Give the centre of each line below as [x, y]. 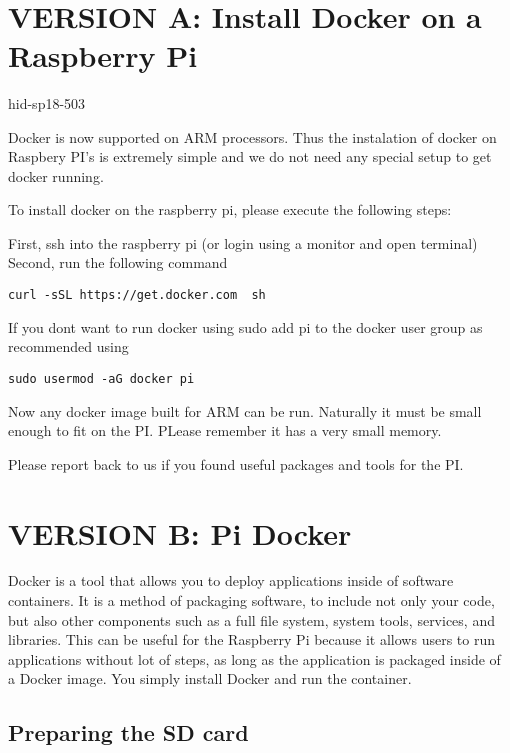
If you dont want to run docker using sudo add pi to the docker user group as [245, 326]
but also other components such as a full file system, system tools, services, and [251, 619]
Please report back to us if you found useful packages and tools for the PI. [236, 463]
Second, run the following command [118, 262]
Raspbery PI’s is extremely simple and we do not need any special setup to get [250, 156]
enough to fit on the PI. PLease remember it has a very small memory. [225, 430]
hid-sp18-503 [47, 102]
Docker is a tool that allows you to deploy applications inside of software [231, 580]
